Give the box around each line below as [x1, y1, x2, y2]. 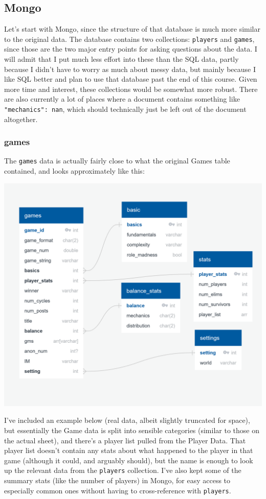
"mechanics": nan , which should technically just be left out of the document [4, 104, 247, 114]
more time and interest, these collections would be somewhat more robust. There [4, 83, 258, 94]
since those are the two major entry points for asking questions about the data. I [4, 43, 257, 54]
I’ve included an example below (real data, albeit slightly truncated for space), [4, 415, 250, 425]
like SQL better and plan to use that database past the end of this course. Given [4, 74, 257, 84]
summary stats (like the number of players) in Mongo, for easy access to [4, 475, 231, 486]
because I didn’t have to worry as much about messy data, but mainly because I [4, 63, 256, 74]
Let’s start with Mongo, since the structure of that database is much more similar [4, 23, 261, 34]
